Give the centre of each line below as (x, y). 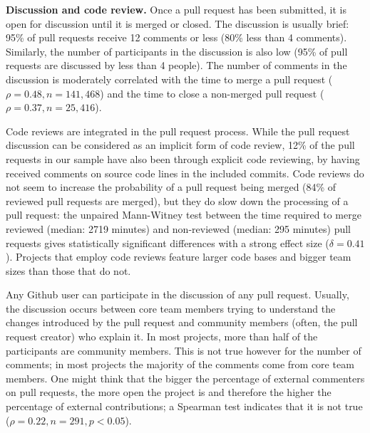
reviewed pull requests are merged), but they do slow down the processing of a (177, 200)
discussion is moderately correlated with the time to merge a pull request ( (169, 79)
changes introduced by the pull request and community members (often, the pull (182, 322)
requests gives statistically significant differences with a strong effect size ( (168, 242)
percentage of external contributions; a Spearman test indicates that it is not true (184, 406)
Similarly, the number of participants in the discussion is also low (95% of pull (177, 51)
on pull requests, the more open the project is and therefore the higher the (169, 392)
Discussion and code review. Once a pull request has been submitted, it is (176, 9)
